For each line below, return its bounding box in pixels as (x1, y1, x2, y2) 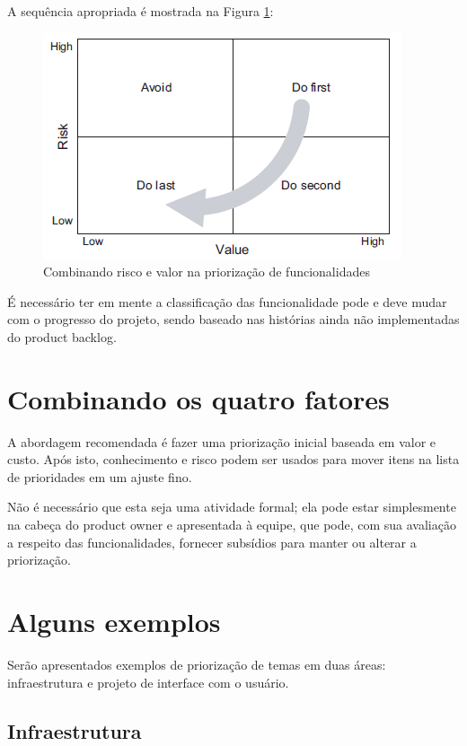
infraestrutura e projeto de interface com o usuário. (7, 672, 289, 691)
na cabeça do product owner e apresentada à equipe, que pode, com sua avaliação (7, 515, 456, 534)
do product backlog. (7, 327, 117, 346)
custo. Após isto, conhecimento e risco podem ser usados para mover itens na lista (7, 450, 460, 469)
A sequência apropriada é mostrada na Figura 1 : (7, 2, 274, 20)
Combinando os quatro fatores (7, 380, 390, 417)
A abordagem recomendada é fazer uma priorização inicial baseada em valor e (7, 432, 436, 451)
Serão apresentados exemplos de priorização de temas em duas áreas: (7, 654, 386, 673)
